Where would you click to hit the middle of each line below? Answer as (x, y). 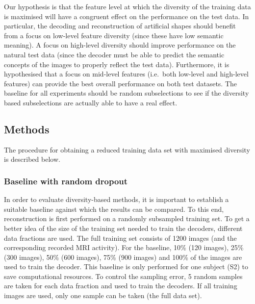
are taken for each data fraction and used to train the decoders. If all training (121, 286)
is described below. (32, 159)
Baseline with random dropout (66, 181)
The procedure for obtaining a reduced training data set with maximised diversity (127, 149)
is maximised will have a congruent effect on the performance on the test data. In (127, 16)
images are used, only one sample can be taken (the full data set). (103, 295)
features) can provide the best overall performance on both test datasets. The (121, 83)
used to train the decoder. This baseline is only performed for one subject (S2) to (126, 266)
